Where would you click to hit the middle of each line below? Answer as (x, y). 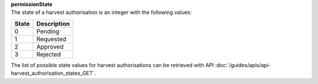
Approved (50, 47)
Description (53, 23)
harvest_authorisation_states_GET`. (54, 73)
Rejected (49, 54)
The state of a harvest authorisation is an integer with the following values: (101, 12)
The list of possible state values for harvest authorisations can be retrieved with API (112, 65)
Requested (51, 39)
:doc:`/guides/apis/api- (243, 65)
